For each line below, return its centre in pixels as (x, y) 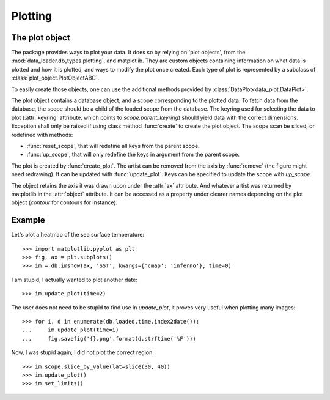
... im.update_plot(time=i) (71, 330)
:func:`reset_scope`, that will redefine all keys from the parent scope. (113, 146)
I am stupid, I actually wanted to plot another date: (74, 280)
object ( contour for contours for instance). (64, 202)
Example (28, 220)
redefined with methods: (42, 135)
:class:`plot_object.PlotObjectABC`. (55, 78)
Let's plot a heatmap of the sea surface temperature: (78, 235)
